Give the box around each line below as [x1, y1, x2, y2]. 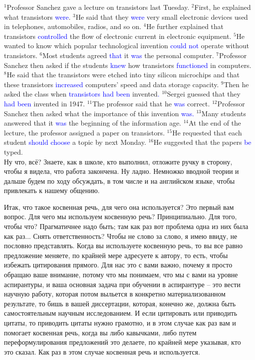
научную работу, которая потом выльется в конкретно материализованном [4, 289, 226, 299]
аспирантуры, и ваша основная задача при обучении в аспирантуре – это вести [4, 279, 241, 289]
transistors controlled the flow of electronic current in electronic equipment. [4, 31, 231, 41]
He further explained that [146, 21, 223, 32]
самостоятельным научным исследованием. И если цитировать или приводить [4, 308, 237, 318]
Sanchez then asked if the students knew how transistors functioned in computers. [4, 60, 252, 70]
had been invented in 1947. [4, 98, 85, 108]
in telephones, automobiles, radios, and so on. [4, 21, 141, 32]
